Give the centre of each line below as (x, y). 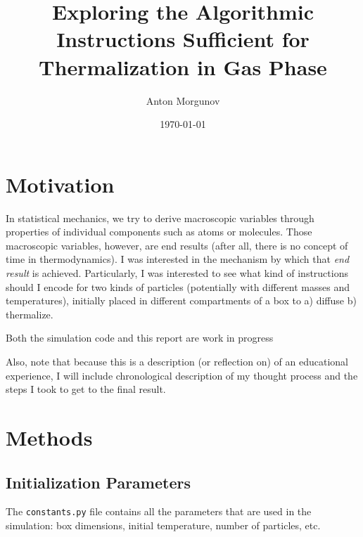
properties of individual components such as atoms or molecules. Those (159, 232)
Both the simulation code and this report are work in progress (140, 338)
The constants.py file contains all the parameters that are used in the (159, 511)
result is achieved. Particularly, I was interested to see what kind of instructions (177, 273)
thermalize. (30, 314)
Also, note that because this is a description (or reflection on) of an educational (177, 361)
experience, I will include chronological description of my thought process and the (182, 375)
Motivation (60, 184)
